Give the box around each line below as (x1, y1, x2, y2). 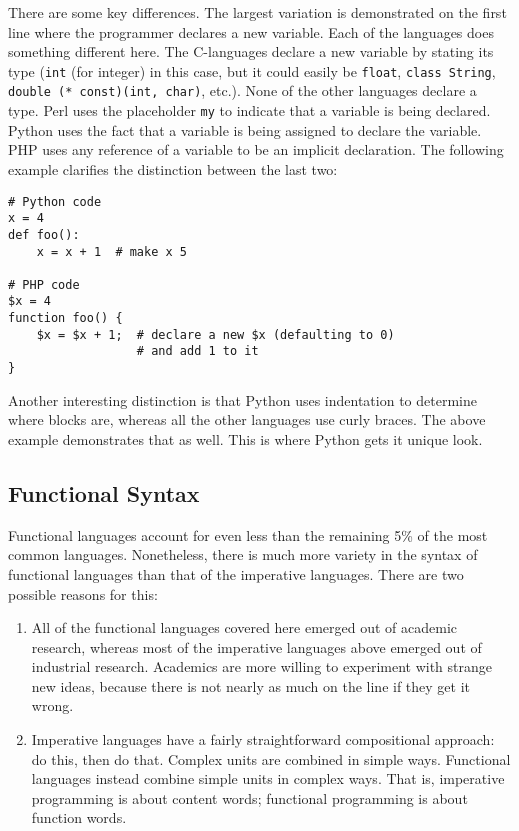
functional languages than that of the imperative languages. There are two (8, 563, 464, 584)
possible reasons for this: (8, 583, 158, 604)
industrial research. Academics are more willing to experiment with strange (31, 656, 493, 677)
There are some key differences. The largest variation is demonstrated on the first (8, 2, 507, 22)
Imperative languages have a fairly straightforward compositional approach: (31, 729, 495, 750)
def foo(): (8, 227, 80, 242)
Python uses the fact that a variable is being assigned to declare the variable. (8, 119, 482, 140)
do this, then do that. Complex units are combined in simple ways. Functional (31, 748, 511, 769)
